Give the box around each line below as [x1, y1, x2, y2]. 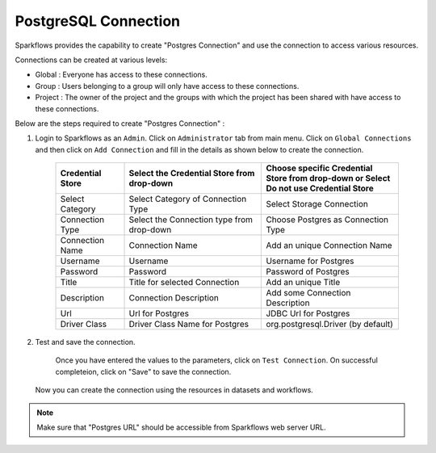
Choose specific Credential [266, 162, 373, 174]
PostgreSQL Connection [15, 12, 181, 30]
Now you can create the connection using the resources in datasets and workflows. [35, 385, 314, 395]
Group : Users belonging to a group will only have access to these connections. [35, 81, 300, 90]
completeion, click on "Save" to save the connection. [55, 367, 232, 376]
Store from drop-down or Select [266, 173, 391, 184]
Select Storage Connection [266, 199, 369, 210]
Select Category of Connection [128, 194, 247, 205]
